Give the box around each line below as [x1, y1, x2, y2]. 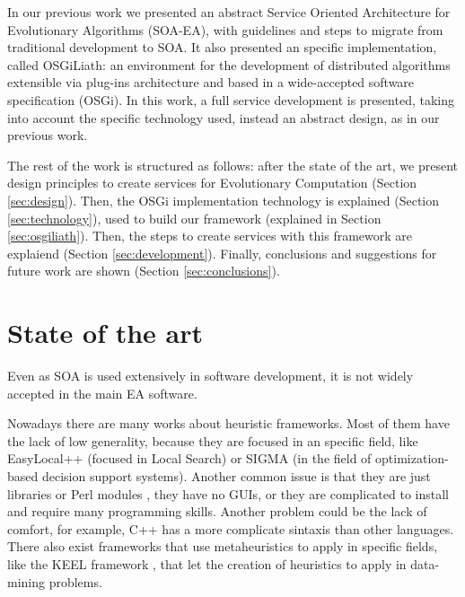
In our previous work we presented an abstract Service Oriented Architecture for [7, 3, 451, 21]
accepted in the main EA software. [7, 383, 197, 402]
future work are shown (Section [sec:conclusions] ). [7, 261, 280, 280]
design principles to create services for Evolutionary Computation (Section [7, 173, 417, 192]
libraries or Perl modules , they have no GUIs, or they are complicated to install [7, 484, 449, 503]
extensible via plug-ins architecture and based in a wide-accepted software [7, 73, 415, 92]
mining [7, 572, 46, 591]
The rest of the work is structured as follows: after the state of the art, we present [7, 155, 459, 174]
